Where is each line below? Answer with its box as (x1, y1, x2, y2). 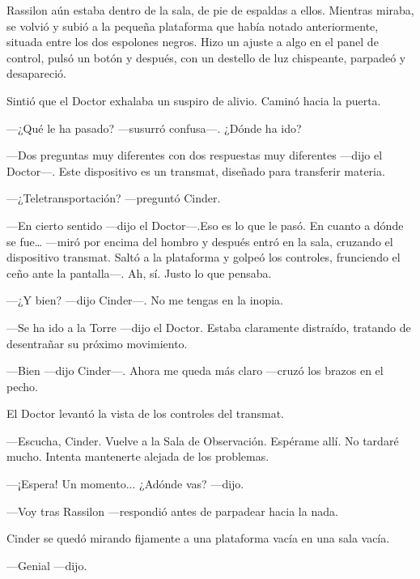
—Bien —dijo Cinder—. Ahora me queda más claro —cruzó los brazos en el (6, 362, 384, 379)
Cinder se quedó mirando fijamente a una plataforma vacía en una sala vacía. (6, 530, 390, 547)
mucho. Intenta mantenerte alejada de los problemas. (6, 448, 269, 465)
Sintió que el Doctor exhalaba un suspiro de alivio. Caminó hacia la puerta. (6, 92, 381, 109)
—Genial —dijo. (6, 556, 87, 573)
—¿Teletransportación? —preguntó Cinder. (6, 189, 221, 206)
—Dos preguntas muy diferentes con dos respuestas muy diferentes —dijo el (6, 147, 383, 164)
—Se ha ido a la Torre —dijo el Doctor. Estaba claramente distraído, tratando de (6, 318, 411, 335)
